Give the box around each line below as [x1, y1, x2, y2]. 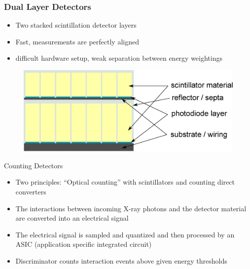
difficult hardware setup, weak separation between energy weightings [15, 53, 222, 63]
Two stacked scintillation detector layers [15, 20, 137, 30]
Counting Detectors [4, 160, 63, 170]
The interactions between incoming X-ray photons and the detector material [15, 203, 247, 213]
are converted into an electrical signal [15, 213, 129, 223]
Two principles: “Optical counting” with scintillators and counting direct [15, 177, 235, 187]
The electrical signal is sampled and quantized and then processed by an [15, 229, 235, 239]
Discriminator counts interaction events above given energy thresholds [15, 255, 227, 266]
